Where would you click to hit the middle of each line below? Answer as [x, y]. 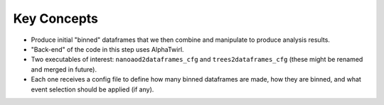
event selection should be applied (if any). [92, 89]
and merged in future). [64, 69]
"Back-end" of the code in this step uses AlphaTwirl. [107, 49]
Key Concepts [56, 18]
